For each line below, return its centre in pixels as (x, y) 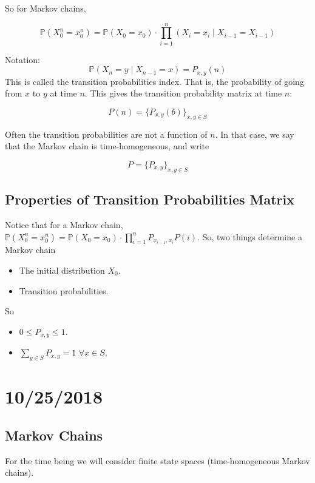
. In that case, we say (255, 134)
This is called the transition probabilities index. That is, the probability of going (154, 81)
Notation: (22, 59)
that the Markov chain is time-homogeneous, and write (107, 146)
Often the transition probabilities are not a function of (106, 134)
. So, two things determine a (250, 236)
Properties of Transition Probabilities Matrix (150, 199)
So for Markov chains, (46, 8)
